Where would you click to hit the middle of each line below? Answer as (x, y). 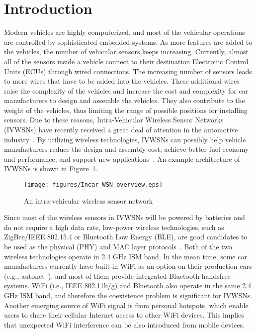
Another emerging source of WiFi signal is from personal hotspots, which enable (126, 305)
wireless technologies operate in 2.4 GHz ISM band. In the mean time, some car (126, 256)
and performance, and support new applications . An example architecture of (122, 159)
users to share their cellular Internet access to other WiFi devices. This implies (124, 315)
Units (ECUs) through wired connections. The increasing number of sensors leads (128, 71)
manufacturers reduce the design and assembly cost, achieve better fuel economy (127, 149)
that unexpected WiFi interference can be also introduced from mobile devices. (124, 324)
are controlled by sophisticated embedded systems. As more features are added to (128, 42)
